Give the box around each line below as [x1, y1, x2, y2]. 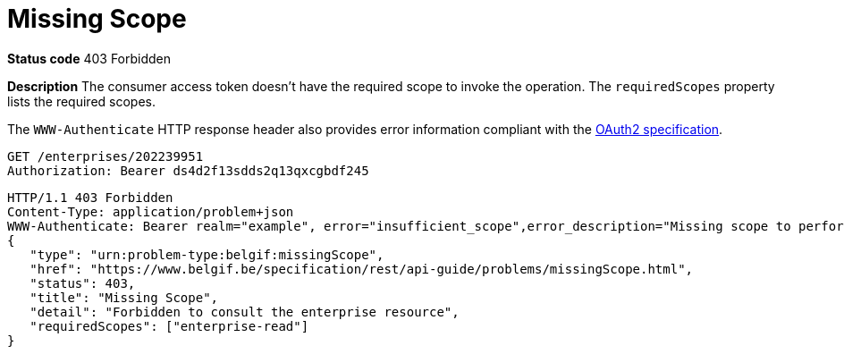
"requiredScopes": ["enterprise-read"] [30, 318, 309, 333]
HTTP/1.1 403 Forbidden [7, 190, 173, 205]
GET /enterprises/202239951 [7, 148, 204, 164]
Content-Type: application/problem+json [7, 204, 294, 219]
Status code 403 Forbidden [7, 50, 172, 66]
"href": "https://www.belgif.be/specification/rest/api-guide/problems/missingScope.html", [30, 261, 694, 276]
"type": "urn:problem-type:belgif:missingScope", [30, 247, 384, 262]
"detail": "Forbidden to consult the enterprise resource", [30, 304, 460, 319]
